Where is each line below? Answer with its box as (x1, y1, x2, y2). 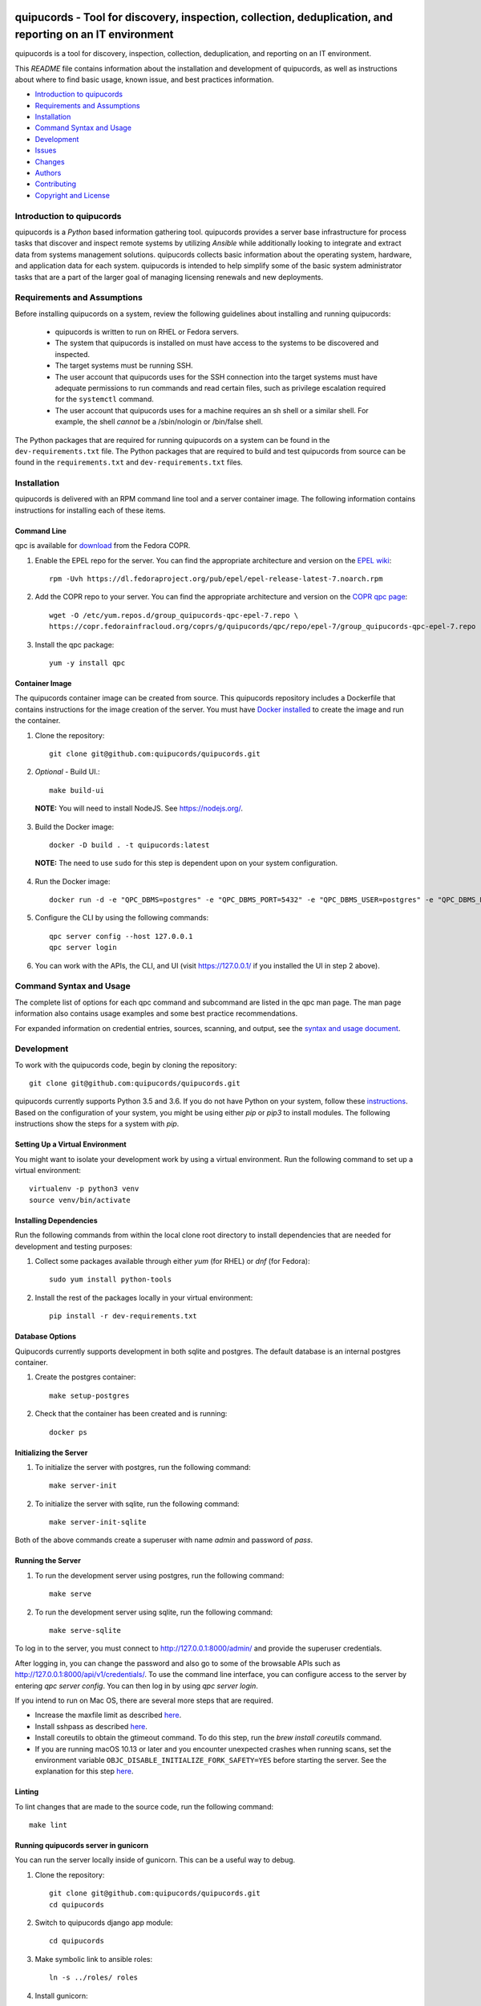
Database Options (14, 1332, 76, 1342)
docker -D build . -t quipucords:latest (49, 840, 210, 850)
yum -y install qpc (49, 658, 126, 668)
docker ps (49, 1427, 87, 1436)
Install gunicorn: (34, 1991, 88, 2000)
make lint (29, 1821, 67, 1829)
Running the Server (14, 1556, 82, 1565)
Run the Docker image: (34, 876, 111, 886)
